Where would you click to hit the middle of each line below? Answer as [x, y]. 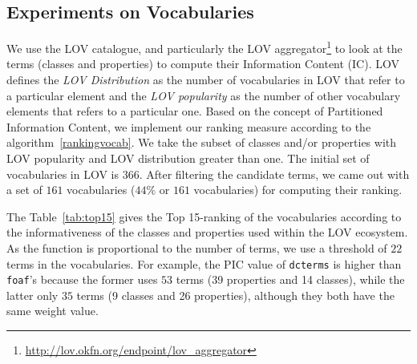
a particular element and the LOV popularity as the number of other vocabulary [204, 95]
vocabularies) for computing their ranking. [298, 190]
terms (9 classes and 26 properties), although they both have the [235, 295]
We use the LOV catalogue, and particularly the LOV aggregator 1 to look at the [204, 47]
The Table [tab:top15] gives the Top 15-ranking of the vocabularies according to [204, 216]
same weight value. [53, 311]
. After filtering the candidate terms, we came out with [274, 174]
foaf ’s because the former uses [82, 279]
